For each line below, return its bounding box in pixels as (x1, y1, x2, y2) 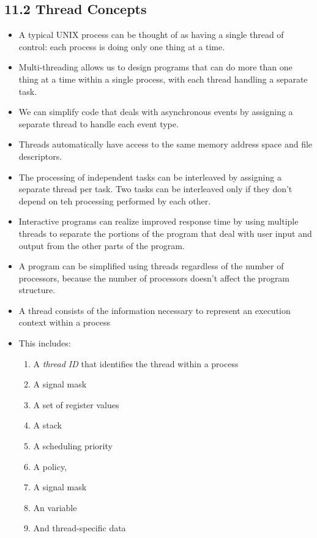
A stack (33, 419, 62, 432)
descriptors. (18, 149, 62, 162)
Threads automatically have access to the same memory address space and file (18, 138, 313, 151)
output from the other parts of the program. (18, 239, 185, 252)
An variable (33, 501, 77, 514)
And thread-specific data (33, 521, 126, 534)
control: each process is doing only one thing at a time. (18, 40, 225, 53)
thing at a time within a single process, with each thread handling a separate (18, 72, 308, 85)
